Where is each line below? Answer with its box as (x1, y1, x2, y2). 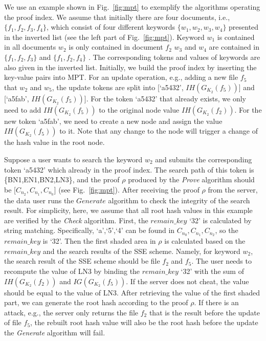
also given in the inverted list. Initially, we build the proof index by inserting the (4, 61, 257, 72)
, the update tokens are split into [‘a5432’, (52, 81, 184, 92)
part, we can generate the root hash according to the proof (4, 297, 188, 308)
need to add (4, 104, 41, 115)
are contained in (209, 41, 260, 52)
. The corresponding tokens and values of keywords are (88, 51, 260, 62)
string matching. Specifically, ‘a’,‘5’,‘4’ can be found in (4, 225, 175, 236)
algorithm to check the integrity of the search (108, 195, 250, 205)
